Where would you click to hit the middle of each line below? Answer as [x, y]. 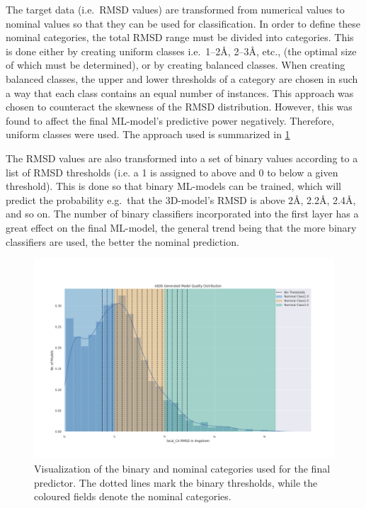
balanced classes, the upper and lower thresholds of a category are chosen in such [182, 78]
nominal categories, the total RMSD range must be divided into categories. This [180, 37]
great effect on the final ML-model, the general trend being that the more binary [181, 227]
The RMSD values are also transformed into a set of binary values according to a [182, 158]
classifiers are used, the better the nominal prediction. [122, 241]
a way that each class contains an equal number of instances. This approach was [180, 92]
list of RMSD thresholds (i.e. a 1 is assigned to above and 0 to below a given [172, 172]
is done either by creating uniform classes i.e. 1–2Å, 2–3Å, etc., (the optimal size [181, 51]
